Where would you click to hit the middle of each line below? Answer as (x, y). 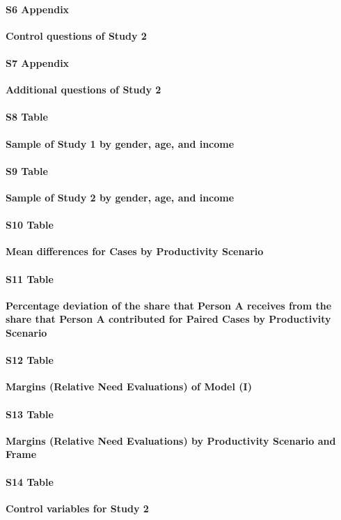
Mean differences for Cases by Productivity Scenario (135, 251)
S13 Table (30, 414)
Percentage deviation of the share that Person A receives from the (169, 305)
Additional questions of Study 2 (84, 90)
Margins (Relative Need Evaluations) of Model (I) (129, 387)
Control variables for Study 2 (77, 508)
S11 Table (30, 278)
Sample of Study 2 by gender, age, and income (120, 197)
